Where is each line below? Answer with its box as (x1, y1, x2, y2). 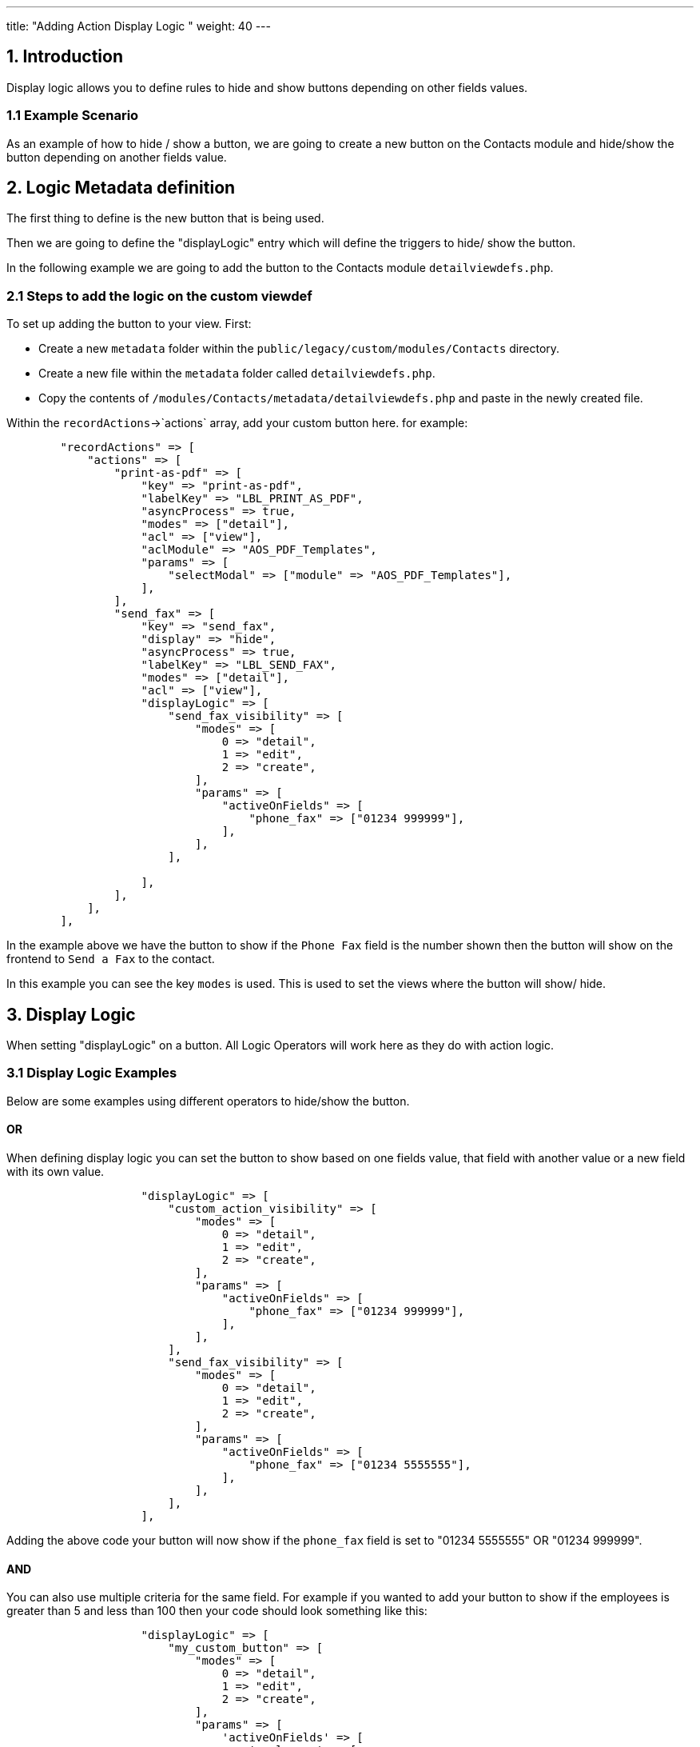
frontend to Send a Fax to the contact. (6, 952, 215, 966)
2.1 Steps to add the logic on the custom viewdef (6, 287, 312, 304)
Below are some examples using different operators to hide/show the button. (6, 1093, 410, 1108)
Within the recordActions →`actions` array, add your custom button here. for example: (6, 416, 468, 430)
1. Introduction (6, 46, 123, 67)
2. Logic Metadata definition (6, 178, 236, 198)
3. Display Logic (6, 1004, 136, 1025)
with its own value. (6, 1165, 105, 1178)
